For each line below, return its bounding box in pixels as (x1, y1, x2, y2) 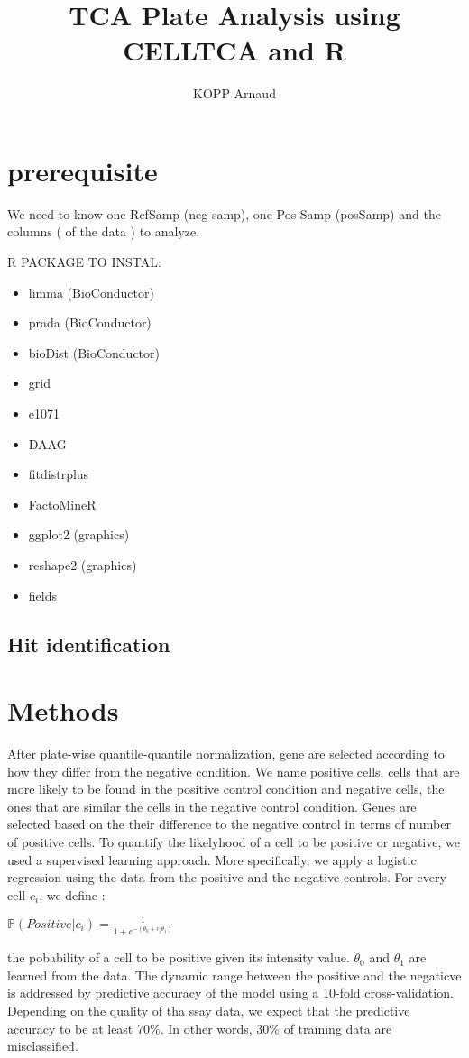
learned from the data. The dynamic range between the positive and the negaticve (7, 965, 462, 984)
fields (28, 585, 57, 604)
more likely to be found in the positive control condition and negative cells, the (7, 779, 445, 798)
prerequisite (7, 152, 158, 189)
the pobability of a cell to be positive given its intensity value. (7, 948, 350, 967)
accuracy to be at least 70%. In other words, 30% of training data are (7, 1018, 392, 1037)
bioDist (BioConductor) (28, 343, 160, 362)
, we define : (39, 885, 106, 904)
